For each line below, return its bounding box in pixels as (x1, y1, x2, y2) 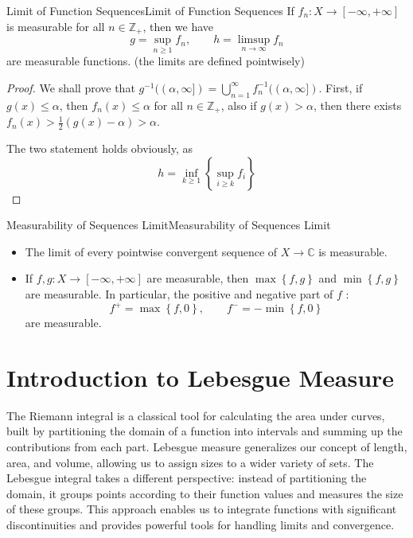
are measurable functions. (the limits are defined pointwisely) (6, 53, 305, 69)
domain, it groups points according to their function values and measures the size (6, 485, 403, 501)
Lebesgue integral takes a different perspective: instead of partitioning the (6, 470, 367, 486)
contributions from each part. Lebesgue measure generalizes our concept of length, (6, 438, 407, 454)
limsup (237, 34, 271, 46)
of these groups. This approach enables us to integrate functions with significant (6, 501, 397, 517)
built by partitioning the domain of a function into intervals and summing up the (6, 423, 403, 439)
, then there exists (313, 96, 402, 113)
